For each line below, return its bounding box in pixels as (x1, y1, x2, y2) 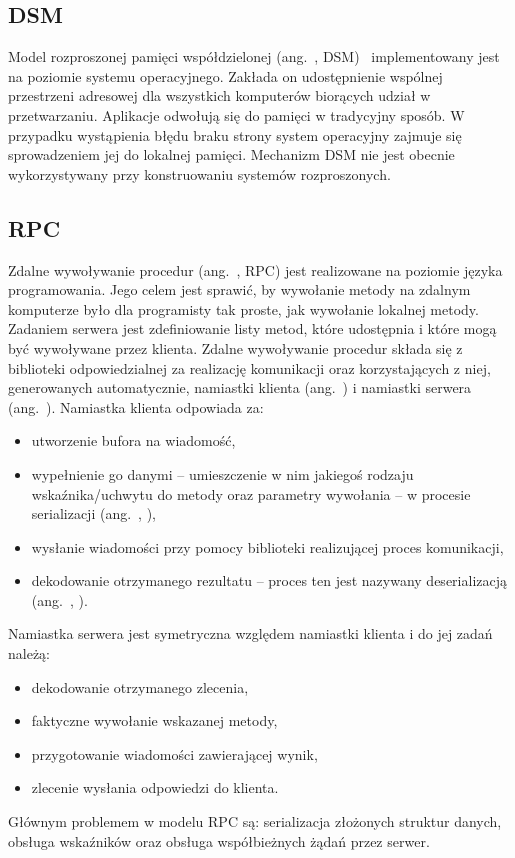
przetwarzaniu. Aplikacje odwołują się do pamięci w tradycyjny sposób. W (8, 104, 465, 125)
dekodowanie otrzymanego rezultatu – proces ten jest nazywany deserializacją (31, 570, 507, 591)
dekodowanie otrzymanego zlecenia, (31, 676, 249, 697)
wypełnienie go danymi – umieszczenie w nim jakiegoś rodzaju (31, 463, 414, 484)
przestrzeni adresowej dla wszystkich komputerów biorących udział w (8, 85, 431, 106)
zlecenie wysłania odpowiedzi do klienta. (31, 777, 279, 798)
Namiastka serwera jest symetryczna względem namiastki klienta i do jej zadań (8, 623, 493, 644)
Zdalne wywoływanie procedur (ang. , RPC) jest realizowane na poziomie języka (8, 259, 503, 280)
